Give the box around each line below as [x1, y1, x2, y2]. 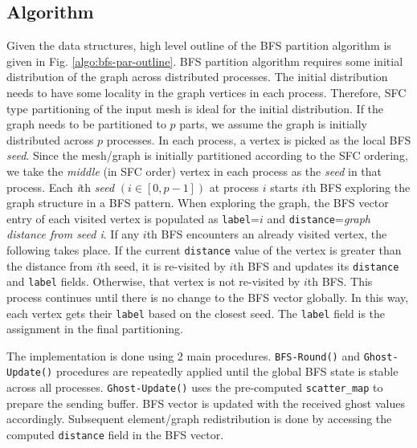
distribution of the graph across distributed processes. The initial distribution [6, 68, 388, 85]
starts [270, 178, 298, 195]
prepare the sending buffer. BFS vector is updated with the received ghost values [6, 394, 405, 411]
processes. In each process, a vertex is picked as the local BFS [106, 131, 411, 148]
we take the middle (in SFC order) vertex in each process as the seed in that [6, 162, 382, 179]
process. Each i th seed [6, 178, 115, 195]
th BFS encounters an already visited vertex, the [146, 226, 387, 242]
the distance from [6, 257, 93, 274]
